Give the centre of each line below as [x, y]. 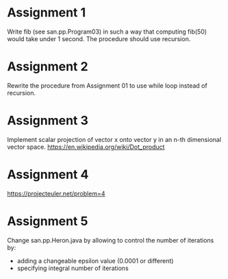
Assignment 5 [48, 221]
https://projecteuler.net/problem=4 [56, 193]
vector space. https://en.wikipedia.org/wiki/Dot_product [86, 147]
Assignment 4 [48, 174]
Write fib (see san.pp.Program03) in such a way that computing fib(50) [107, 32]
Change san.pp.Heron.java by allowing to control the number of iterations [111, 240]
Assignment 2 [48, 67]
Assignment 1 [47, 13]
